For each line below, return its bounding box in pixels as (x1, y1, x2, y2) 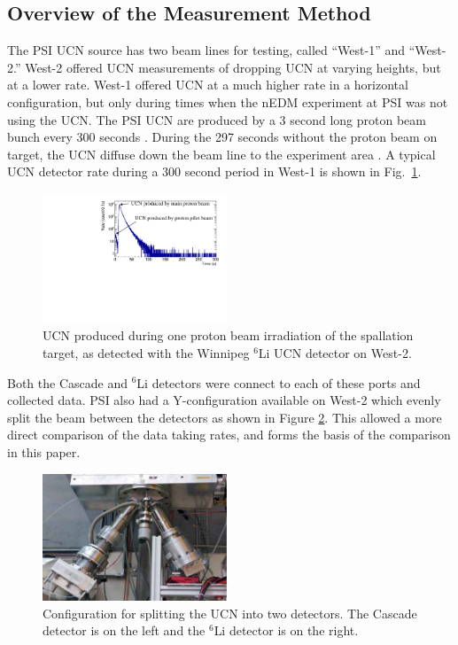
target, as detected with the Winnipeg (43, 343, 250, 361)
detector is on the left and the (43, 621, 206, 640)
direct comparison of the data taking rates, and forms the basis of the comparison (7, 425, 451, 444)
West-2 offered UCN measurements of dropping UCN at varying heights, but (25, 58, 441, 76)
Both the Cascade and (7, 373, 128, 392)
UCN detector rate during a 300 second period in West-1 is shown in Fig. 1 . (7, 162, 422, 181)
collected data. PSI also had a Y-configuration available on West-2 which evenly (7, 391, 441, 409)
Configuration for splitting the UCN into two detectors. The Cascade (43, 603, 417, 622)
